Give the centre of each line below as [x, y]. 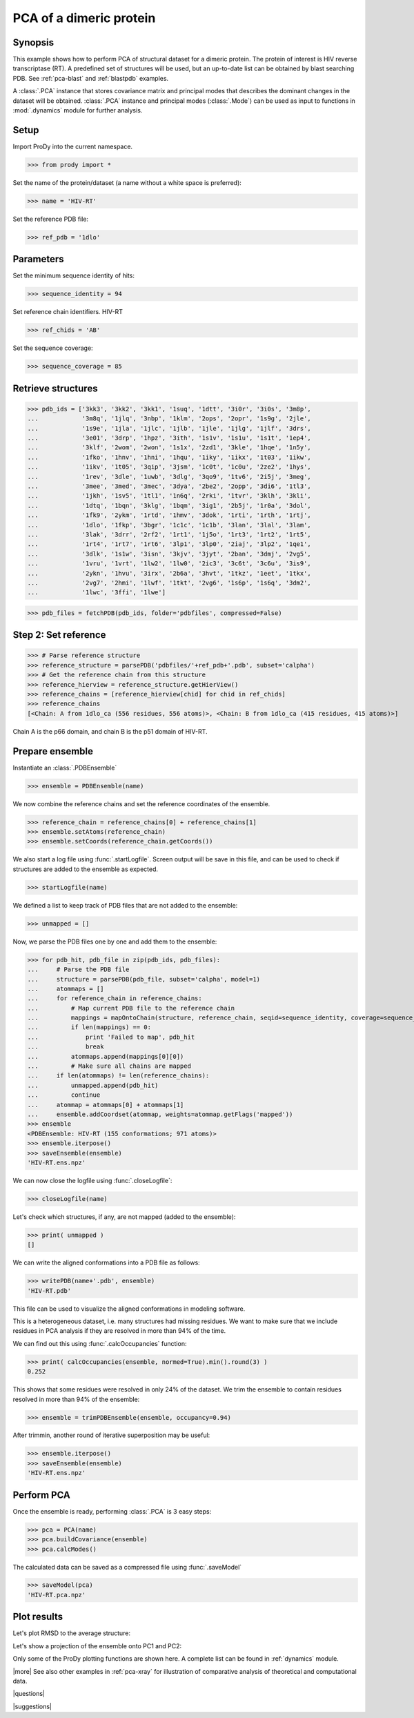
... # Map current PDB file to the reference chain [131, 1008]
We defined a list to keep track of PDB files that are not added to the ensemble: [125, 905]
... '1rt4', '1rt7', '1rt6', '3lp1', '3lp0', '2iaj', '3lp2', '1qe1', [169, 544]
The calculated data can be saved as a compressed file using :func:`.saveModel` [127, 1567]
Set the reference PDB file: [51, 219]
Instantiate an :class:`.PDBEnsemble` [65, 768]
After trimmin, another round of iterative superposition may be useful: [111, 1435]
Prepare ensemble [53, 751]
